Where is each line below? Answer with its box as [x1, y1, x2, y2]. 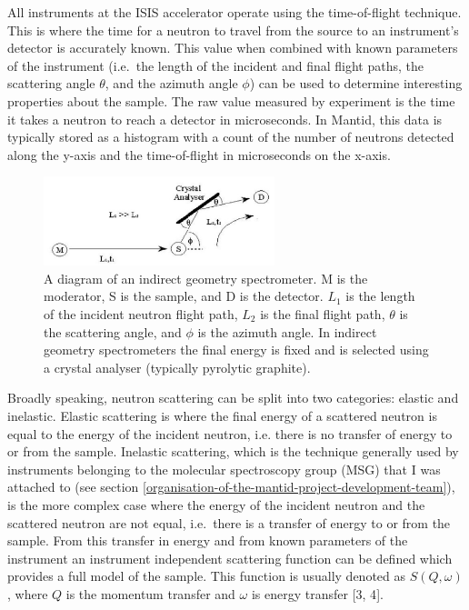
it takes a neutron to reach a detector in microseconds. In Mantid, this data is [7, 109, 443, 128]
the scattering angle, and [44, 322, 182, 341]
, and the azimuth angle [105, 74, 238, 93]
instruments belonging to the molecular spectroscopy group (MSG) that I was [7, 459, 441, 478]
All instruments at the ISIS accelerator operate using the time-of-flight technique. [7, 3, 462, 21]
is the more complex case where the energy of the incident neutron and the [7, 495, 425, 514]
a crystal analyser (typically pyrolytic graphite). [44, 357, 311, 376]
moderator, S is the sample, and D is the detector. [44, 286, 324, 305]
